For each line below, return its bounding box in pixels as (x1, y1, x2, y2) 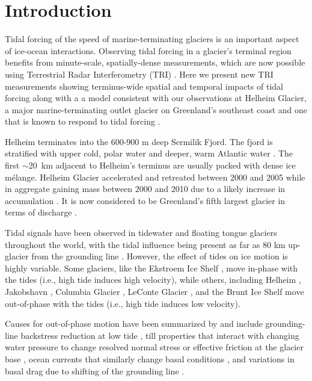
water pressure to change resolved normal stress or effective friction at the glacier (5, 341, 304, 353)
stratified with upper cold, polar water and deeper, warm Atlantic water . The (5, 147, 293, 160)
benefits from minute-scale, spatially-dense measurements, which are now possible (5, 56, 305, 69)
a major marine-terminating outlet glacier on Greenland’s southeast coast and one (5, 103, 308, 116)
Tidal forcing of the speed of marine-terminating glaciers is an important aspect (5, 33, 299, 45)
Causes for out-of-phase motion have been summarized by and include (5, 317, 263, 330)
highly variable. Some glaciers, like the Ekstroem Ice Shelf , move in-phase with (5, 261, 298, 274)
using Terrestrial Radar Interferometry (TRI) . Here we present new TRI (5, 67, 274, 80)
